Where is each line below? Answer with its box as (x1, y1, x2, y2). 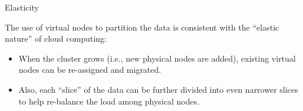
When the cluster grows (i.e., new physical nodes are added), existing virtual (18, 52, 296, 64)
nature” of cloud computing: (5, 32, 107, 45)
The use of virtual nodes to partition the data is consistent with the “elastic (5, 21, 279, 33)
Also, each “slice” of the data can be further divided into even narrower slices (18, 83, 298, 95)
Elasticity (5, 1, 39, 13)
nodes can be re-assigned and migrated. (18, 63, 162, 76)
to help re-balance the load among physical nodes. (18, 95, 200, 107)
